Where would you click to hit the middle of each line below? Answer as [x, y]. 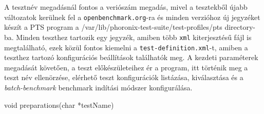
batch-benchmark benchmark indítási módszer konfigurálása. [98, 87]
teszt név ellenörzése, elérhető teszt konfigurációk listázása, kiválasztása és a [124, 77]
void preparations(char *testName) [59, 104]
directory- [240, 27]
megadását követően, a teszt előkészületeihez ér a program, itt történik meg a [126, 67]
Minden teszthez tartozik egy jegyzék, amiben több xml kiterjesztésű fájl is [134, 37]
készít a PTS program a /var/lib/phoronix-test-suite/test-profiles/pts [113, 27]
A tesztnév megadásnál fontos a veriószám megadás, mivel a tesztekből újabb [126, 7]
